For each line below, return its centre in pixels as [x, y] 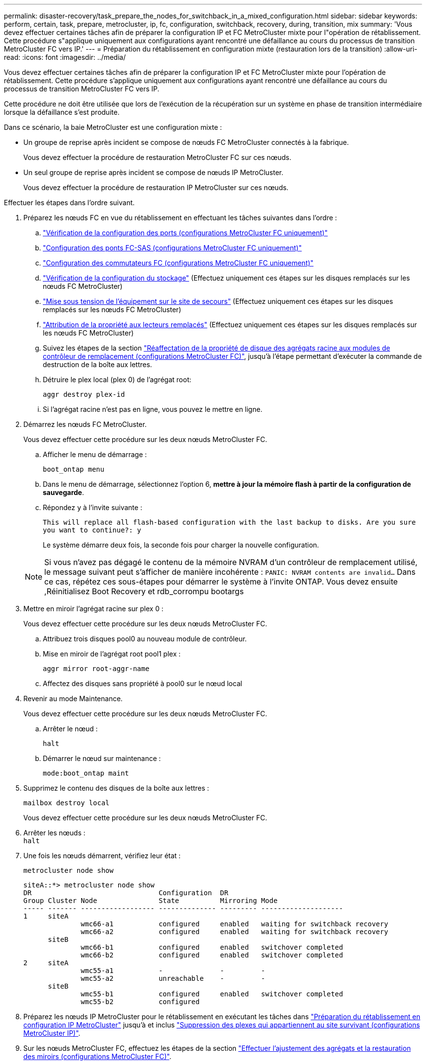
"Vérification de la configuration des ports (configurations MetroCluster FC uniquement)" [185, 233]
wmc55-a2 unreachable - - [173, 978]
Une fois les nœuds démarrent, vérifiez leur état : [102, 856]
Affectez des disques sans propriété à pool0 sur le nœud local [142, 683]
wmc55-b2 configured [140, 1002]
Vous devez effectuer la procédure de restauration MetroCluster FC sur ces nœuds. [157, 157]
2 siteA [46, 963]
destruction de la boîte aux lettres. [98, 364]
